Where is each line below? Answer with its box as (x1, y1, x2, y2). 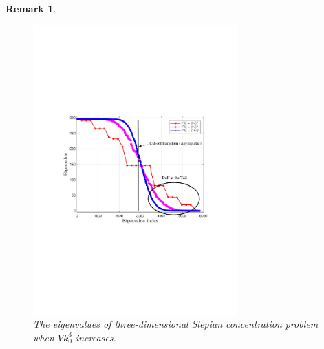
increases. (75, 330, 116, 344)
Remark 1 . (6, 1, 56, 15)
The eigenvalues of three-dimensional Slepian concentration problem (33, 317, 318, 331)
